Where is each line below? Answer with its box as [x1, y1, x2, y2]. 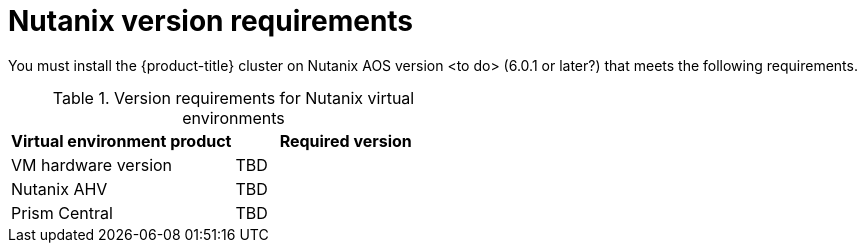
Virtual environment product [11, 130, 232, 151]
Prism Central [11, 202, 113, 223]
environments [182, 107, 285, 128]
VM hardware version [11, 154, 173, 175]
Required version [279, 130, 412, 151]
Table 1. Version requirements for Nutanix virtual [52, 87, 415, 108]
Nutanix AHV [11, 178, 108, 199]
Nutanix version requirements [8, 4, 414, 38]
